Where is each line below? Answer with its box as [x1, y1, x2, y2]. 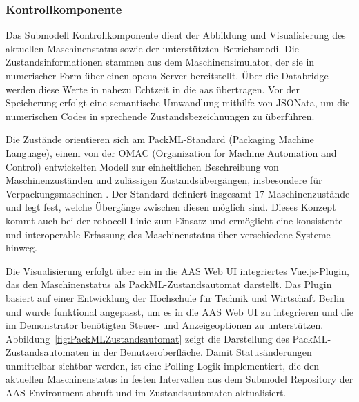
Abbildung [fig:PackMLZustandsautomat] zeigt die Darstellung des [6, 331, 289, 345]
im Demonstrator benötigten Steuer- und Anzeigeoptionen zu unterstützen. [6, 318, 324, 332]
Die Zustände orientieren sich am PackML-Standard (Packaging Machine [6, 132, 314, 146]
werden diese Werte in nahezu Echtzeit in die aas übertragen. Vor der [6, 82, 300, 96]
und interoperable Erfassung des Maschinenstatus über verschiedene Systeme [6, 227, 331, 241]
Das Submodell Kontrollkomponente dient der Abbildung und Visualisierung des [6, 28, 346, 42]
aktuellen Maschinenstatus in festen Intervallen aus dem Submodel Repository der [6, 372, 353, 386]
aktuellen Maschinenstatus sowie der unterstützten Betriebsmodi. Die [6, 41, 299, 55]
